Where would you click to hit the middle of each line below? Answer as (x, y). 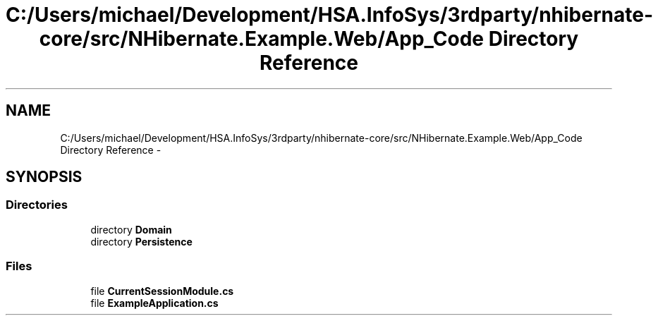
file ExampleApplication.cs (154, 303)
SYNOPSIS (44, 177)
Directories (37, 205)
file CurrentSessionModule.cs (162, 291)
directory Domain (131, 229)
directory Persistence (141, 241)
